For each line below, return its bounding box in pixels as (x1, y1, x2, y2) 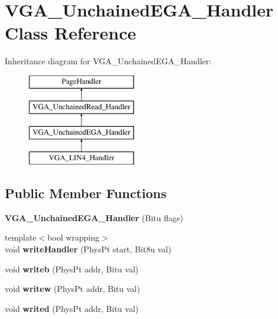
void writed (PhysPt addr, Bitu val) (5, 302, 139, 314)
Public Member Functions (5, 184, 166, 202)
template (5, 231, 37, 244)
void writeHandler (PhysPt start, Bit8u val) (5, 243, 172, 255)
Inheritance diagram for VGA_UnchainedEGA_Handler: (5, 55, 212, 67)
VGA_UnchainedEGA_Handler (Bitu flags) (5, 211, 184, 223)
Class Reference (5, 21, 136, 45)
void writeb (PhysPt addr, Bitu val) (5, 262, 139, 275)
